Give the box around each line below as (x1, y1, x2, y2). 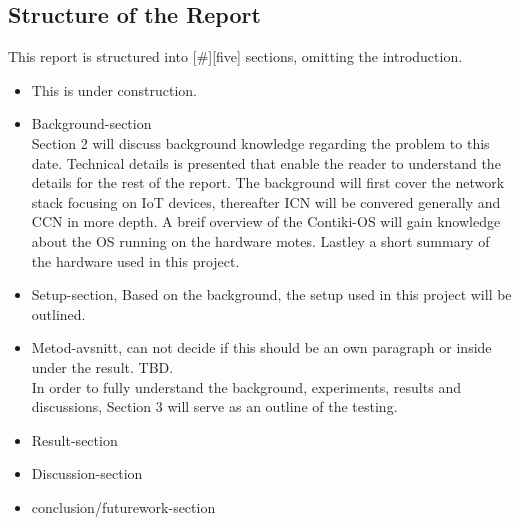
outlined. (31, 303, 86, 324)
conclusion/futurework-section (31, 496, 216, 517)
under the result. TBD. (31, 356, 174, 377)
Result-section (31, 429, 118, 450)
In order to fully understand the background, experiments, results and (31, 376, 461, 397)
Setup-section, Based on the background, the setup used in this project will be (31, 284, 512, 305)
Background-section (31, 113, 152, 134)
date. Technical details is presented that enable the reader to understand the (31, 152, 501, 173)
